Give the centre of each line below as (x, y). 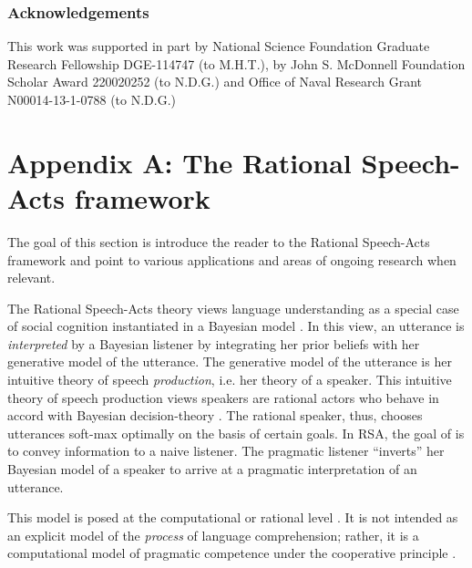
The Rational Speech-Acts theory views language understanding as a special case (233, 308)
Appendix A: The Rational (180, 162)
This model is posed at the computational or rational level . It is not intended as (233, 517)
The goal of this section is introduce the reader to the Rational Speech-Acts (219, 241)
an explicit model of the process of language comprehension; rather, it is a (213, 535)
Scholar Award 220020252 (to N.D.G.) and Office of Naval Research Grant (215, 82)
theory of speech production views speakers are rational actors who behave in (223, 397)
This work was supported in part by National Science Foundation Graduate (219, 46)
